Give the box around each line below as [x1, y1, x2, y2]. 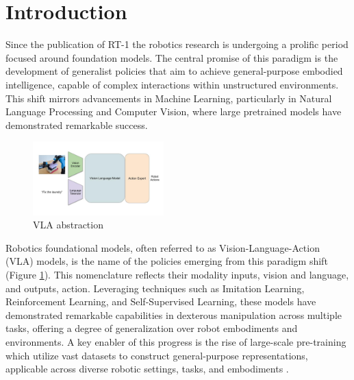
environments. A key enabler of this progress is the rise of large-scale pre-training [5, 334, 346, 348]
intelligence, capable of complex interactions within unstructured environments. [5, 77, 339, 91]
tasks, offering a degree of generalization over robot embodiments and [5, 321, 298, 335]
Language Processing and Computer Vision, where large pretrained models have [5, 104, 342, 119]
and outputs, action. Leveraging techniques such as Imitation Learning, [5, 281, 305, 295]
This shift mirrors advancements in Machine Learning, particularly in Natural [5, 91, 332, 105]
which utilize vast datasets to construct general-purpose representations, [5, 348, 308, 362]
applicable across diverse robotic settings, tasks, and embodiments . [5, 361, 289, 376]
